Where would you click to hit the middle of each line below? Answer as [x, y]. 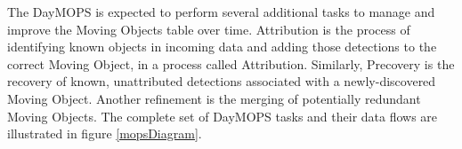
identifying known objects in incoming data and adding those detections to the [222, 47]
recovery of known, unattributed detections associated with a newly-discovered [222, 81]
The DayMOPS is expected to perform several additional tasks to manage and [221, 12]
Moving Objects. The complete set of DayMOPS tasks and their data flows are [223, 116]
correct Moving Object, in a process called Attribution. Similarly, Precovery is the [231, 63]
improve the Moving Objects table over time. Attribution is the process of [209, 29]
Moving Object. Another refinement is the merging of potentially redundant [214, 98]
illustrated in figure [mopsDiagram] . [105, 133]
